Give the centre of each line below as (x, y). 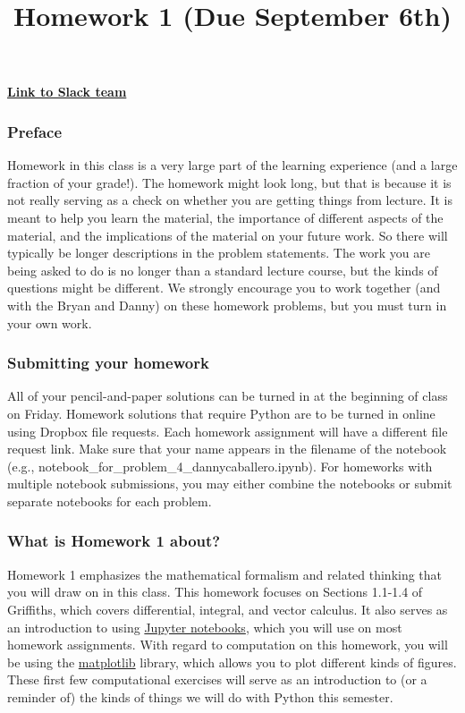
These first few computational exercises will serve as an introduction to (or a (217, 679)
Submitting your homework (108, 363)
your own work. (50, 323)
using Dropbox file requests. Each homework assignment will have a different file (228, 431)
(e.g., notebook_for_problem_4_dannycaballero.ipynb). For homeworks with (220, 466)
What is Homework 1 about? (114, 541)
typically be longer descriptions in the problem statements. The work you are (219, 253)
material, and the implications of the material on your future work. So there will (228, 235)
